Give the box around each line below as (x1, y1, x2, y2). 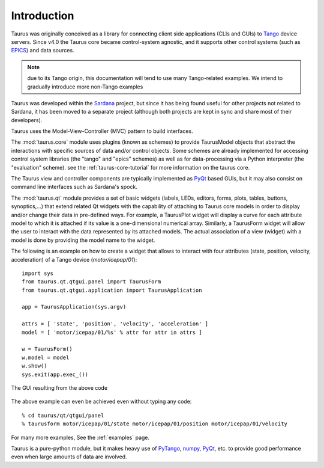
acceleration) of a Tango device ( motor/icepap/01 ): (11, 256, 137, 263)
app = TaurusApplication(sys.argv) (22, 304, 127, 310)
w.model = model (22, 354, 70, 361)
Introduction (11, 9, 74, 22)
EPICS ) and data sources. (11, 47, 74, 54)
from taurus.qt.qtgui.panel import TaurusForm (22, 279, 161, 285)
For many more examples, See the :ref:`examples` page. (11, 434, 150, 441)
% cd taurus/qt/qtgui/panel (22, 412, 104, 419)
